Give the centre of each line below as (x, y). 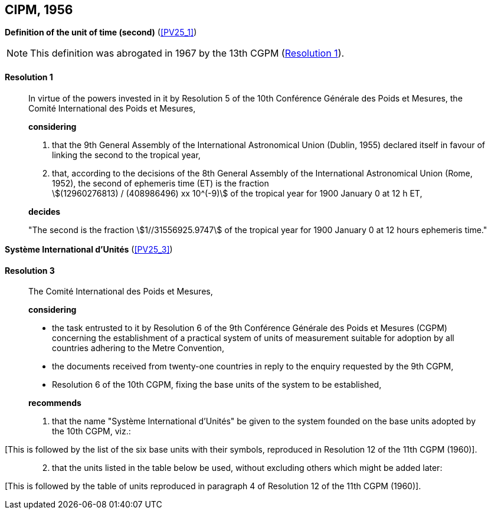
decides (45, 211)
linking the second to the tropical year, (126, 155)
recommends (55, 403)
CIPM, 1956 (39, 10)
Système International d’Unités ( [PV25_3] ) (89, 250)
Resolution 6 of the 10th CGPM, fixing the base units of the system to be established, (217, 385)
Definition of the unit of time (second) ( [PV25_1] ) (101, 32)
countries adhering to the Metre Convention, (138, 348)
